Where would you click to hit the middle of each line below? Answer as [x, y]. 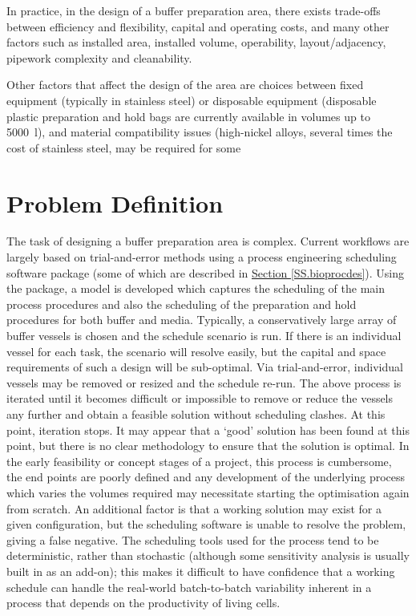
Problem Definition [115, 203]
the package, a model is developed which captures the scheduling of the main [196, 288]
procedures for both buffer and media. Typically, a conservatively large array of [202, 320]
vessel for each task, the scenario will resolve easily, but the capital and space [196, 351]
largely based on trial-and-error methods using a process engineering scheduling [202, 257]
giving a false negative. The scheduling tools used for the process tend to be [193, 539]
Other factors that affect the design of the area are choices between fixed [185, 85]
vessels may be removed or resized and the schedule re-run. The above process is [204, 382]
